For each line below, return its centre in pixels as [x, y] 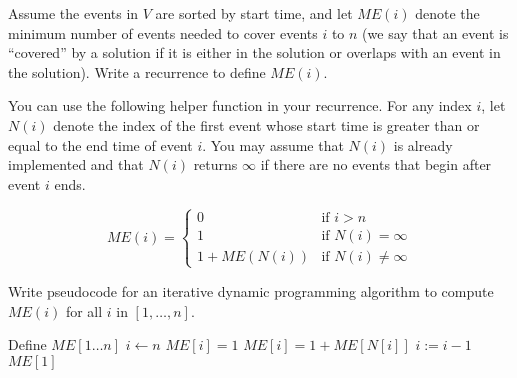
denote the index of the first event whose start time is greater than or [266, 124]
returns [215, 164]
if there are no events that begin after [376, 164]
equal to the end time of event [100, 144]
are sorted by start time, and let [254, 13]
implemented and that [76, 164]
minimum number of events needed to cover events [163, 32]
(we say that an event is [435, 32]
